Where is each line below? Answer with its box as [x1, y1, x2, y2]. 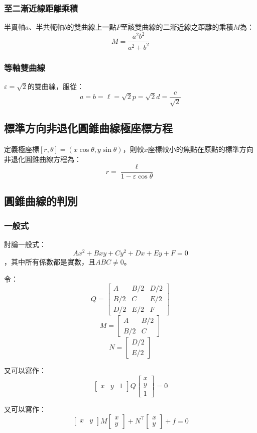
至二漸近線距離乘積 [4, 2, 78, 14]
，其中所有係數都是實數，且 [4, 256, 95, 267]
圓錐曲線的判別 [4, 193, 78, 208]
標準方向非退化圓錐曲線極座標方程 [4, 120, 173, 136]
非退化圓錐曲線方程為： [4, 153, 81, 164]
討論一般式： [4, 239, 46, 249]
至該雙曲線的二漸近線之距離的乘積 [120, 22, 233, 32]
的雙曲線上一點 [67, 22, 116, 32]
